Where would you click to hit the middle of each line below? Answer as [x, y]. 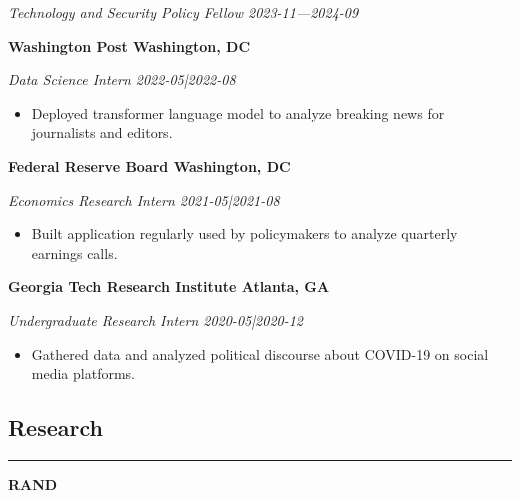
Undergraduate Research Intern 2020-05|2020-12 [156, 319]
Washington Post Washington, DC [129, 45]
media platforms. [83, 373]
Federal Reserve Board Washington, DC [149, 165]
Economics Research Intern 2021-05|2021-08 [144, 199]
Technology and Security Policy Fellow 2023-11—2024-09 [183, 12]
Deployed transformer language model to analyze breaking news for [238, 112]
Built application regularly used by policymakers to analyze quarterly [244, 233]
